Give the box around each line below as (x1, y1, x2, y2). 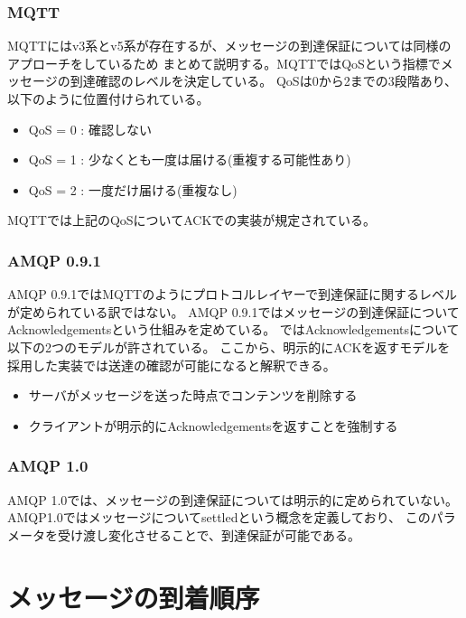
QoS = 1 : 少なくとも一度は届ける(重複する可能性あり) (28, 150, 351, 169)
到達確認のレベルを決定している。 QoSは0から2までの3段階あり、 (70, 71, 458, 90)
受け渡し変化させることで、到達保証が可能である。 (57, 525, 360, 544)
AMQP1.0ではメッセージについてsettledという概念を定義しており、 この (7, 508, 431, 527)
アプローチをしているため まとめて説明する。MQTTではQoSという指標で (7, 53, 441, 72)
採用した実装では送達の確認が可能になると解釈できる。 (7, 355, 336, 374)
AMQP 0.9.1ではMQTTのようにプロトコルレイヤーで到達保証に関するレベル (7, 285, 457, 304)
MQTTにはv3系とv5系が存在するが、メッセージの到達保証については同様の (7, 36, 452, 55)
